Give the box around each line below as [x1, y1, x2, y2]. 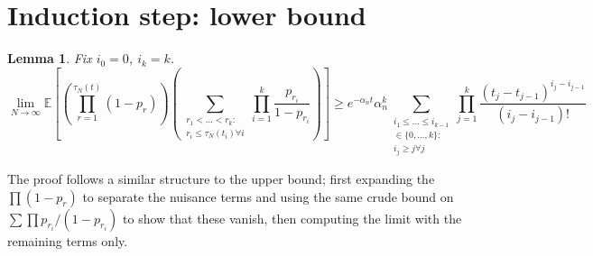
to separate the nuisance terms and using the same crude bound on [82, 187, 454, 206]
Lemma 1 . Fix [7, 49, 92, 68]
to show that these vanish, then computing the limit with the [123, 208, 462, 227]
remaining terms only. [7, 231, 128, 250]
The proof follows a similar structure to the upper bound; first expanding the [7, 169, 435, 188]
